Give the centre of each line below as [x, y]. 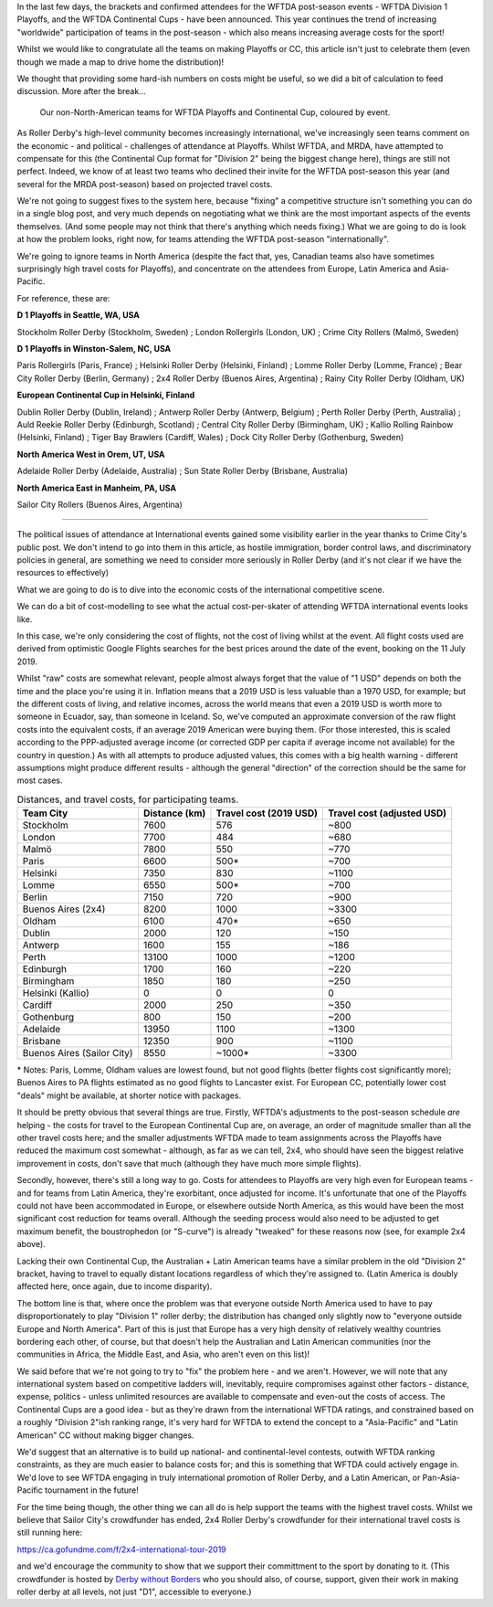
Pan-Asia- [441, 1477]
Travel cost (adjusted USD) [387, 813]
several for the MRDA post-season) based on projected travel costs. [145, 184]
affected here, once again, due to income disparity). [115, 1286]
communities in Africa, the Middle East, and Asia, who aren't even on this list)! [163, 1354]
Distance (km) [174, 813]
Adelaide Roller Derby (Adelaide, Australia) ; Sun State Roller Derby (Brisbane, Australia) [183, 471]
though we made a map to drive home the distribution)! [121, 62]
